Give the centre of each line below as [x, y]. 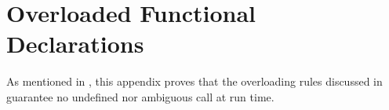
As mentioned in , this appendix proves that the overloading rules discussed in [194, 81]
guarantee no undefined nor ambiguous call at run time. [140, 96]
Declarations [75, 44]
